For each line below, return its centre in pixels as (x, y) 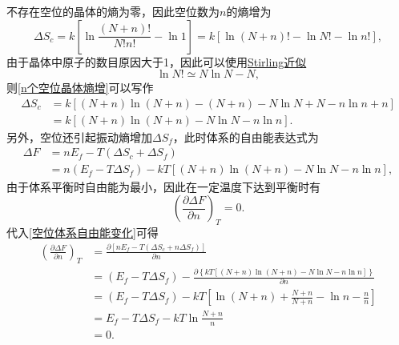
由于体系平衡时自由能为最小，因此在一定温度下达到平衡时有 (163, 186)
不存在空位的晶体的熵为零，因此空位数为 (113, 11)
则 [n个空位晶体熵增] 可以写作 (80, 88)
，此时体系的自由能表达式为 (246, 136)
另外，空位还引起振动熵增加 (79, 136)
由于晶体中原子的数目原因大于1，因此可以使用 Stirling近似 (157, 61)
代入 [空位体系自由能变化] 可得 (83, 232)
